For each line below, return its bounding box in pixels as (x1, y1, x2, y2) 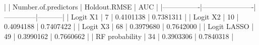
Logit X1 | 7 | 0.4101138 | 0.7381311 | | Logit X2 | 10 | (71, 11, 239, 21)
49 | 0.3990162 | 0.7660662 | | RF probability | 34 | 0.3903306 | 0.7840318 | (4, 30, 234, 41)
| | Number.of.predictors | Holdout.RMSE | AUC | (4, 1, 158, 11)
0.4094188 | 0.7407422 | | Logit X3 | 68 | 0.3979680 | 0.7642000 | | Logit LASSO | (4, 21, 254, 31)
